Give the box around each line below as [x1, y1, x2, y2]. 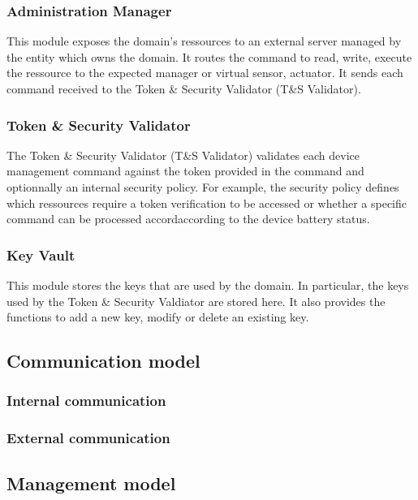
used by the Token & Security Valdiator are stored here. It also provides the [6, 292, 386, 309]
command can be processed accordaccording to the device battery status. [6, 210, 370, 227]
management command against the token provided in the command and [6, 162, 364, 179]
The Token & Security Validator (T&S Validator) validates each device [6, 146, 360, 163]
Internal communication [6, 390, 166, 411]
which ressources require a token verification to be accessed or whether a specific [6, 194, 407, 211]
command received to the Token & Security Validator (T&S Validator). [6, 80, 361, 97]
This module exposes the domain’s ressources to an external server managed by [6, 32, 402, 50]
